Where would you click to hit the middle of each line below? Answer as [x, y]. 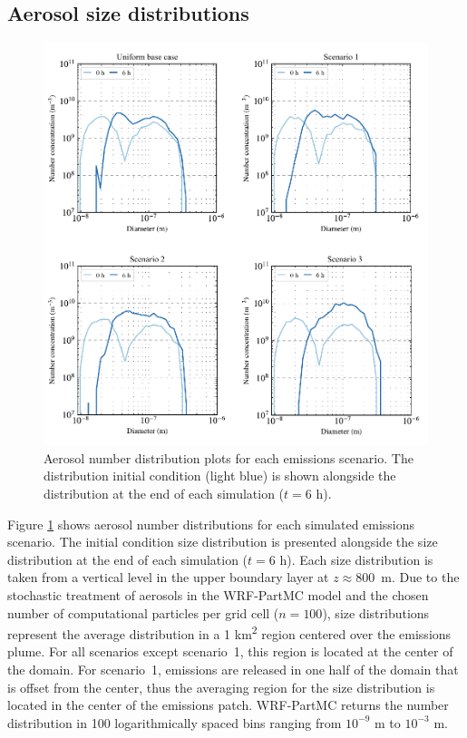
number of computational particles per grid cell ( [143, 612]
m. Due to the [420, 577]
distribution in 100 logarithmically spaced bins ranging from [175, 722]
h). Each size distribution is [356, 559]
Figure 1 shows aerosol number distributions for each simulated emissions [211, 524]
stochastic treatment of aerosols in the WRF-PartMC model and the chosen [218, 594]
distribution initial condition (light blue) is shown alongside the [220, 476]
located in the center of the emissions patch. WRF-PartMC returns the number [228, 705]
